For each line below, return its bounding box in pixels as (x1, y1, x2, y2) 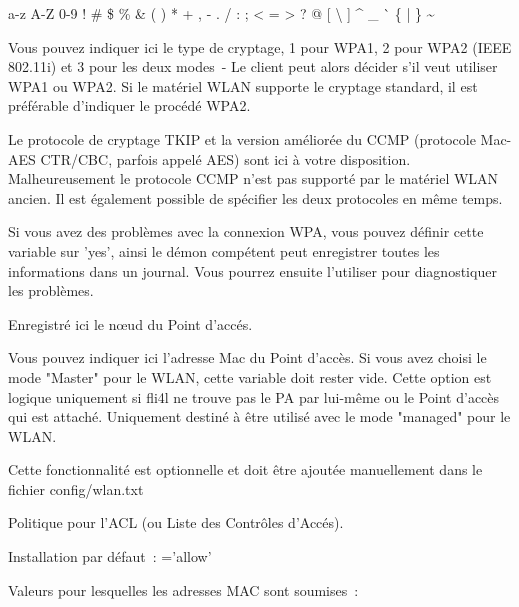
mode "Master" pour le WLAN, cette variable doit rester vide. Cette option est (8, 366, 492, 387)
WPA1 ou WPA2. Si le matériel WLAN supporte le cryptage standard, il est (8, 75, 478, 96)
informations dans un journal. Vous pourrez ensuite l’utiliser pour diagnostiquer (8, 260, 497, 281)
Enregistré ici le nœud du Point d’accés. (8, 313, 253, 334)
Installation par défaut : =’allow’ (8, 546, 212, 567)
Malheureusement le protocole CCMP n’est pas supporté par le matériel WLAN (8, 168, 499, 189)
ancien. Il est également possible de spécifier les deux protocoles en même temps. (8, 187, 503, 208)
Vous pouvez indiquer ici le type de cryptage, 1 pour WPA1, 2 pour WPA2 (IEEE (8, 36, 512, 57)
